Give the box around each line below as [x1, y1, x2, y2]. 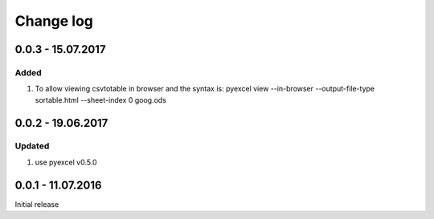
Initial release [14, 199, 59, 209]
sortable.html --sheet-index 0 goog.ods [35, 95, 166, 104]
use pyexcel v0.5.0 [35, 157, 97, 167]
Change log [14, 12, 94, 30]
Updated [14, 140, 50, 152]
